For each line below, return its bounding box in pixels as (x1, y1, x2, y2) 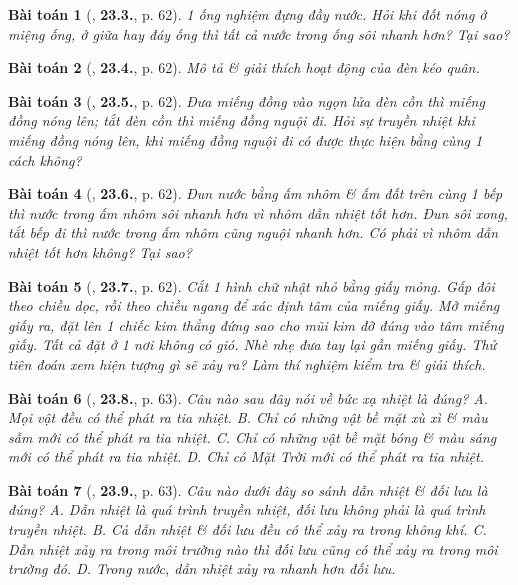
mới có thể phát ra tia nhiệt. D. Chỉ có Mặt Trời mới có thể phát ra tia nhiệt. (8, 446, 484, 467)
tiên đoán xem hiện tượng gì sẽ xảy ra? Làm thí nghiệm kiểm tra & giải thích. (8, 353, 486, 374)
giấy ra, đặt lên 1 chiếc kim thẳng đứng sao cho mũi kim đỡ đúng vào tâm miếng (8, 314, 504, 335)
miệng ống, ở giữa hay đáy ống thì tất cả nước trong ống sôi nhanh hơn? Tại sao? (8, 23, 510, 44)
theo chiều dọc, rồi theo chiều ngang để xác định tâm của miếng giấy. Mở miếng (8, 295, 500, 316)
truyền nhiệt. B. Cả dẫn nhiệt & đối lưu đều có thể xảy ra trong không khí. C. (8, 519, 487, 540)
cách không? (8, 149, 82, 170)
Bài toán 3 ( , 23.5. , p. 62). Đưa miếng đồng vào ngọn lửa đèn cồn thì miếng (8, 90, 485, 111)
